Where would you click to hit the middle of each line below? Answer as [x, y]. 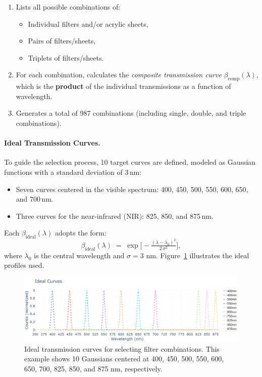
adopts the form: [81, 233]
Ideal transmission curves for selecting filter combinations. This [122, 348]
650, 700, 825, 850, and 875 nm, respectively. [93, 368]
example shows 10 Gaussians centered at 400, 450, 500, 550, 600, [124, 359]
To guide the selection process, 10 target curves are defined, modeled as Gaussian [130, 162]
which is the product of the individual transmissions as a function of [123, 86]
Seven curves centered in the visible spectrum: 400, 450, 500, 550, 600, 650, [132, 189]
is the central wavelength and [79, 255]
